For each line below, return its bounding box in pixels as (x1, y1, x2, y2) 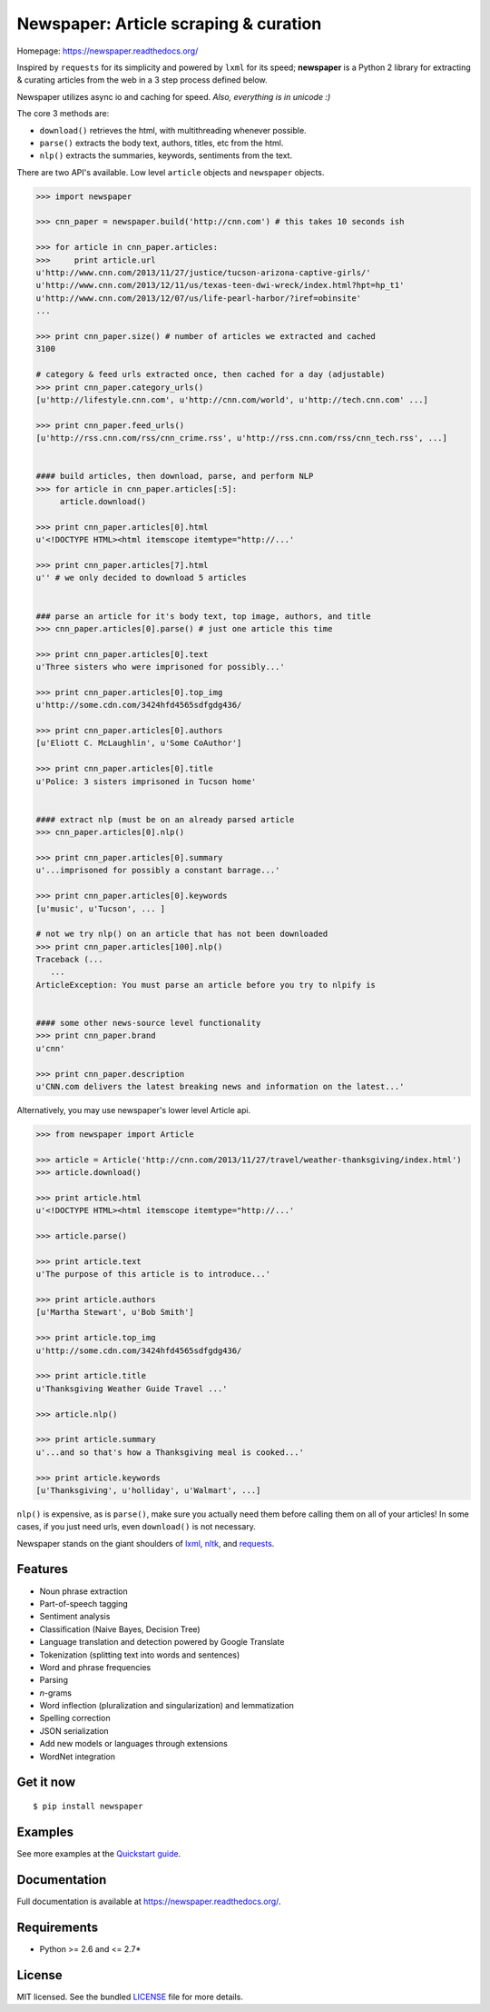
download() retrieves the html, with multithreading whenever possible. (39, 125, 308, 135)
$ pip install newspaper (33, 1801, 143, 1812)
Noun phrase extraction (39, 1586, 129, 1597)
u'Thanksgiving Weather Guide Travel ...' (35, 1383, 228, 1394)
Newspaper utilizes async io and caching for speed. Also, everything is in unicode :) (16, 91, 331, 102)
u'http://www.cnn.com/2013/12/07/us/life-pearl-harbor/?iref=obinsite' (35, 293, 362, 304)
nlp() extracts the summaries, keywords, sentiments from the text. (39, 150, 293, 161)
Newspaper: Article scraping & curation (16, 14, 322, 34)
